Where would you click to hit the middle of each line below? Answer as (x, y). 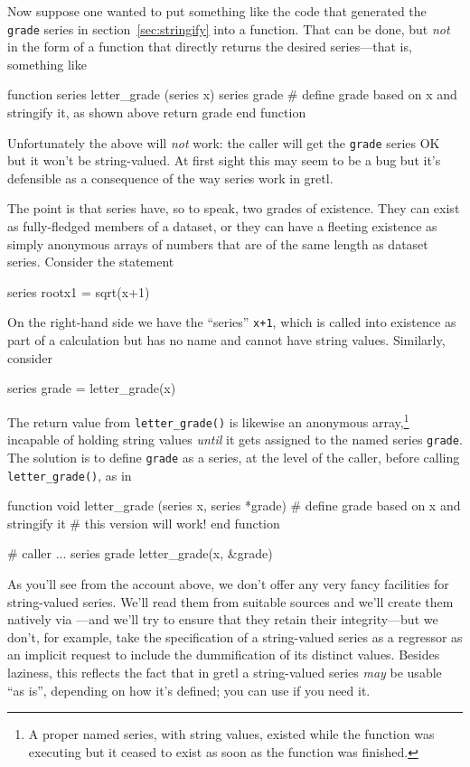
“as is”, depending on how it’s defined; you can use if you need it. (189, 690)
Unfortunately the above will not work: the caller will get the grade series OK (224, 142)
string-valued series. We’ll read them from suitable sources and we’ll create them (230, 601)
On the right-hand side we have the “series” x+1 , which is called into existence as (232, 322)
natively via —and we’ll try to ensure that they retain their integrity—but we (223, 619)
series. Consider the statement (91, 262)
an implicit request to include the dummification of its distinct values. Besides (224, 655)
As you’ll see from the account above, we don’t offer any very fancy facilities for (228, 583)
